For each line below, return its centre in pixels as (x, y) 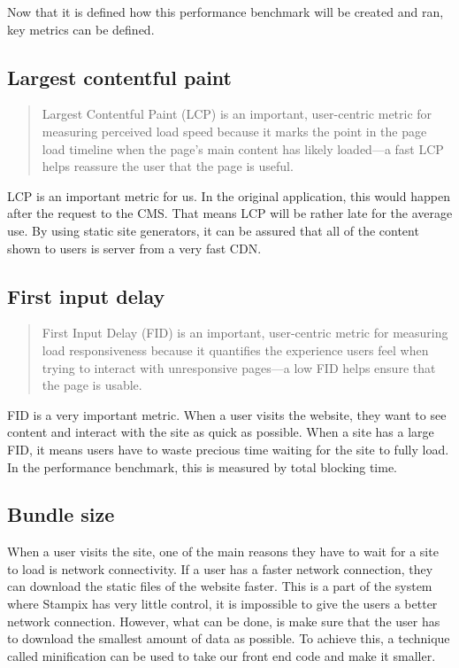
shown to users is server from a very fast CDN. (134, 248)
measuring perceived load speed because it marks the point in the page (234, 131)
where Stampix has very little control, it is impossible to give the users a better (222, 604)
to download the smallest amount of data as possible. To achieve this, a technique (229, 638)
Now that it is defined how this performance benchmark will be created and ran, (226, 12)
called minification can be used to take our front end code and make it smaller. (222, 655)
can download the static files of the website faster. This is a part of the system (220, 586)
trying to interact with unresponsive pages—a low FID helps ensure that (239, 367)
